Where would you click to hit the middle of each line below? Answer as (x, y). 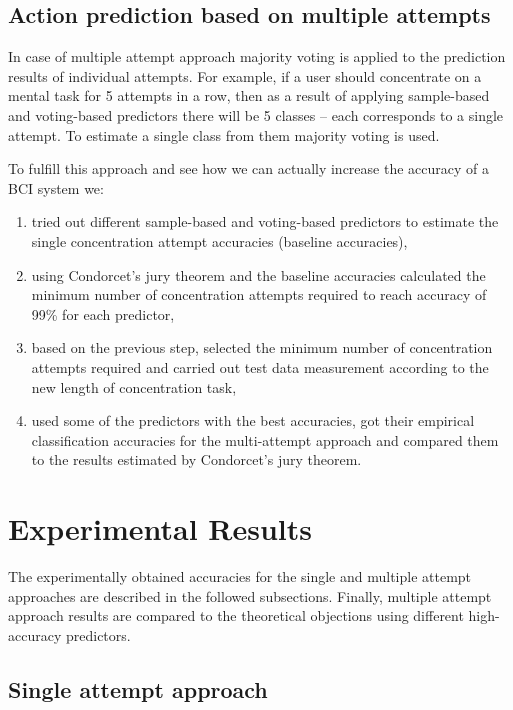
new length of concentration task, (134, 386)
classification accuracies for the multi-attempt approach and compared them (265, 439)
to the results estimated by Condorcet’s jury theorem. (196, 459)
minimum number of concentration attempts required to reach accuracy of (259, 294)
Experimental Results (160, 528)
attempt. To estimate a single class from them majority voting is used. (224, 134)
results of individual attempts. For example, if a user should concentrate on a (245, 75)
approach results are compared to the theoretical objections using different (236, 615)
